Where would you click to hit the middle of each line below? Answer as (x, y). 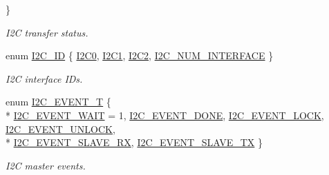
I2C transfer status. (47, 32)
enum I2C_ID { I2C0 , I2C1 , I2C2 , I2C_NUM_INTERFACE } (140, 55)
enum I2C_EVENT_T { (58, 102)
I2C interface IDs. (44, 78)
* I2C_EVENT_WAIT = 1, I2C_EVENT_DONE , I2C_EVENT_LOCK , (165, 115)
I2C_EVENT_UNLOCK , (60, 128)
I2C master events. (46, 165)
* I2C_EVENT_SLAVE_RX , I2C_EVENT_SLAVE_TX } (134, 142)
